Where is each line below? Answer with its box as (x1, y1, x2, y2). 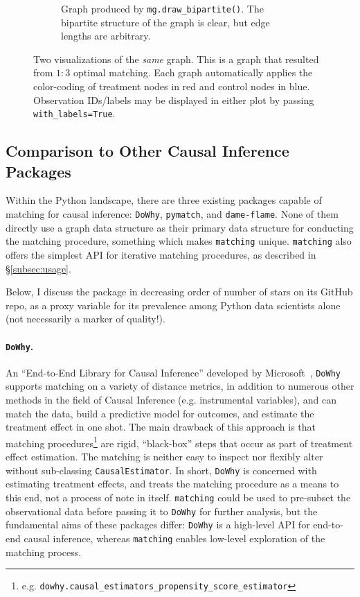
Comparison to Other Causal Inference (6, 140, 289, 162)
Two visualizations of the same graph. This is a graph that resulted (33, 51, 319, 66)
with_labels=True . (33, 106, 116, 121)
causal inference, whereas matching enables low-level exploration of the (24, 530, 325, 545)
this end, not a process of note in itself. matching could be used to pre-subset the (6, 490, 351, 504)
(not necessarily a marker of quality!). (6, 311, 165, 326)
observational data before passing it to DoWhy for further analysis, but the (6, 503, 318, 518)
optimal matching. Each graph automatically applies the (73, 65, 313, 80)
